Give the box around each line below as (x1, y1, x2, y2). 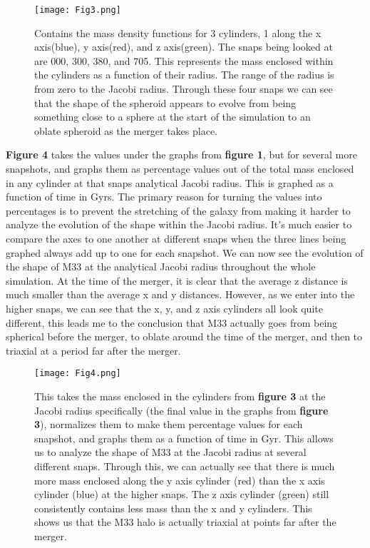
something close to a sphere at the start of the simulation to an (34, 109, 311, 124)
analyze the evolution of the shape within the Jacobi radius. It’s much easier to (6, 217, 352, 232)
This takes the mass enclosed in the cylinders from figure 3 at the (34, 388, 326, 403)
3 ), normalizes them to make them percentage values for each (34, 417, 303, 432)
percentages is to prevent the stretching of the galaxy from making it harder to (6, 203, 351, 218)
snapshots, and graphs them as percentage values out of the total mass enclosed (6, 161, 354, 176)
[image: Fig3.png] (34, 5, 121, 15)
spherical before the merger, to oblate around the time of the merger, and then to (6, 329, 363, 344)
